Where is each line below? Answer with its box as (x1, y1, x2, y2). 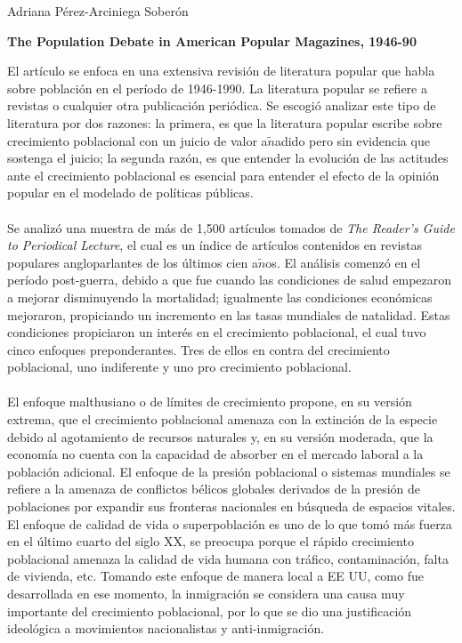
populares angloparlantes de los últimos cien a (7, 253, 258, 271)
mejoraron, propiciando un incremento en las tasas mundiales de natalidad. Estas (7, 305, 450, 324)
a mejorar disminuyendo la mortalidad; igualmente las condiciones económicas (7, 287, 433, 306)
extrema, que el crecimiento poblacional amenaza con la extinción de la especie (7, 410, 438, 429)
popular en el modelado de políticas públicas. (7, 183, 254, 202)
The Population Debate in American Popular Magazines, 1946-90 (7, 31, 417, 50)
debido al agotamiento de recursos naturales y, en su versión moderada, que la (7, 427, 434, 446)
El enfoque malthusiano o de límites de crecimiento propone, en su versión (7, 392, 412, 411)
